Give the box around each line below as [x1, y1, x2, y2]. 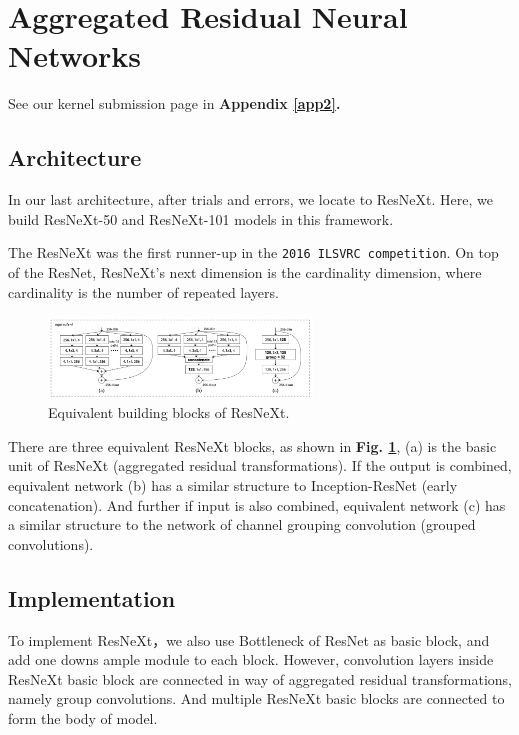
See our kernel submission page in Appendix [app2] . [8, 93, 341, 114]
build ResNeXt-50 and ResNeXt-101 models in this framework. [8, 208, 394, 229]
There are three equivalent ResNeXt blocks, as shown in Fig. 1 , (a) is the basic [8, 435, 497, 456]
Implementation [8, 582, 176, 613]
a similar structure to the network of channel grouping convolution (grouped [8, 514, 476, 535]
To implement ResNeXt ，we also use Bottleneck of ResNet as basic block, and [8, 629, 490, 650]
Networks [8, 35, 142, 76]
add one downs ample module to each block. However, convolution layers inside [8, 649, 494, 670]
